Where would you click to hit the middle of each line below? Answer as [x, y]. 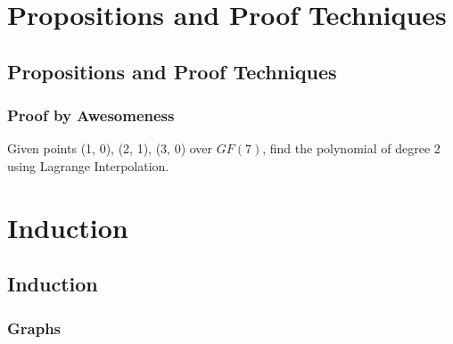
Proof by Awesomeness [91, 115]
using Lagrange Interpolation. [88, 165]
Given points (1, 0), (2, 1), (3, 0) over [110, 148]
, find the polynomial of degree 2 [351, 148]
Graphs [34, 328]
